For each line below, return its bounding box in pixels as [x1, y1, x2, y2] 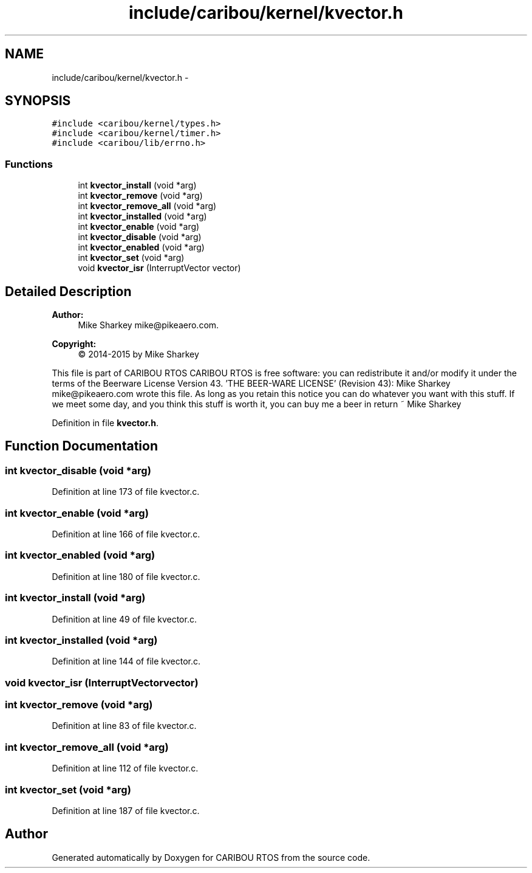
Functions [5, 157, 53, 170]
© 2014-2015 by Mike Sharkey [78, 349, 199, 360]
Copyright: [52, 339, 97, 350]
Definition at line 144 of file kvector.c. [52, 656, 201, 667]
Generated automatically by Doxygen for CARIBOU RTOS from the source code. [52, 852, 370, 863]
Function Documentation [5, 438, 158, 454]
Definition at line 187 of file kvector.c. [52, 805, 200, 816]
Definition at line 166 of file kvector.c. [52, 529, 200, 539]
